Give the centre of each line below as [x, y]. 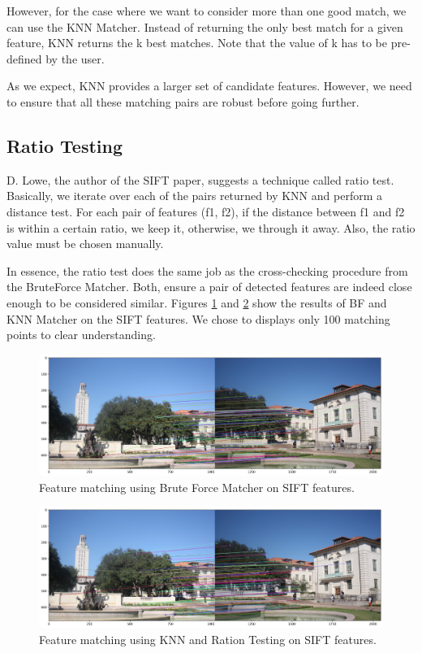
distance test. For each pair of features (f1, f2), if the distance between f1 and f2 [206, 211]
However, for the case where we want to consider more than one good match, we [207, 11]
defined [24, 58]
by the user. [75, 58]
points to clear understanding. [81, 335]
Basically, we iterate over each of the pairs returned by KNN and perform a [194, 196]
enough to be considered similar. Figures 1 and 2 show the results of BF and [197, 302]
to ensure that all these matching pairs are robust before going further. [183, 101]
